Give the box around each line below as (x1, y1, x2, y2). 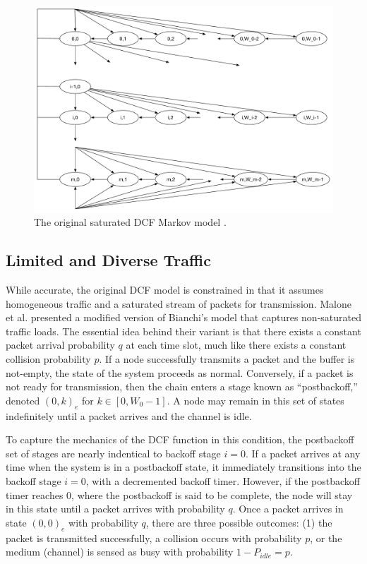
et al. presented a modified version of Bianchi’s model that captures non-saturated (6, 310, 361, 325)
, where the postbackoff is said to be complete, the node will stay (71, 487, 353, 502)
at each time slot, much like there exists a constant (126, 337, 347, 352)
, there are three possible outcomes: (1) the (145, 515, 332, 529)
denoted (6, 392, 40, 407)
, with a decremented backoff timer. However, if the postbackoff (85, 473, 361, 488)
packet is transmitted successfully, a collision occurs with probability (6, 530, 302, 545)
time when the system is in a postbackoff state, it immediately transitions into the (6, 460, 361, 474)
